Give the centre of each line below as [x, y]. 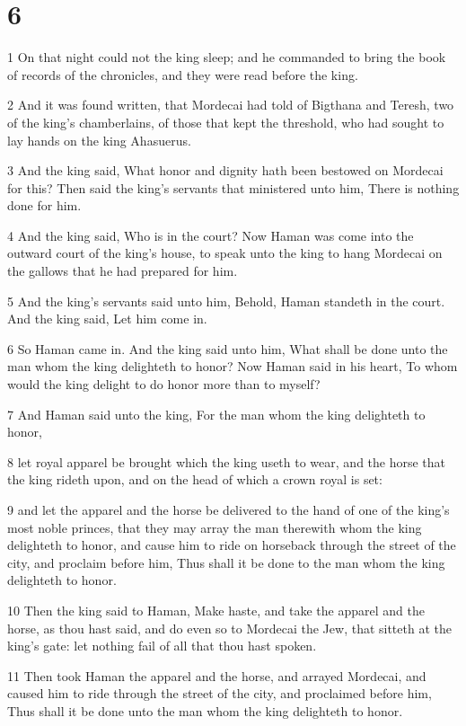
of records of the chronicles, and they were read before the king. [183, 74]
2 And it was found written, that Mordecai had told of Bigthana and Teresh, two [231, 105]
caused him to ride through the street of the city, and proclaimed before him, [220, 693]
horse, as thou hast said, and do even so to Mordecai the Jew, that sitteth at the [229, 628]
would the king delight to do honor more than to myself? [164, 384]
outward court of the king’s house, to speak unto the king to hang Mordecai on [225, 253]
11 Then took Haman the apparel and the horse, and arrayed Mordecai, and [217, 675]
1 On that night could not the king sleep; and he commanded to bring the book [227, 57]
